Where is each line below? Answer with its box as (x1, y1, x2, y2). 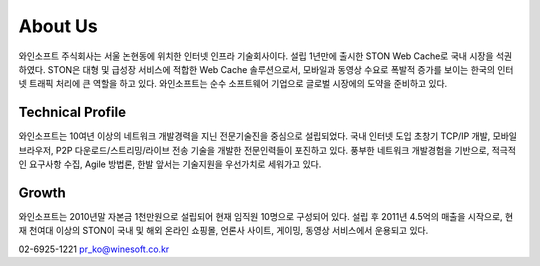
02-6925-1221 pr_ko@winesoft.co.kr (18, 243, 170, 255)
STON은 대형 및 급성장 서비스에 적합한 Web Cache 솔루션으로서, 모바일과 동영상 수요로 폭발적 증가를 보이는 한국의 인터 (47, 63, 514, 75)
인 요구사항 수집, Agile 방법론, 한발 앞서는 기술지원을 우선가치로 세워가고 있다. (18, 158, 322, 170)
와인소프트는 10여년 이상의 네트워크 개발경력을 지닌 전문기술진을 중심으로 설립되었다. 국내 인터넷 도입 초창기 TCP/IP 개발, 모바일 (18, 130, 517, 142)
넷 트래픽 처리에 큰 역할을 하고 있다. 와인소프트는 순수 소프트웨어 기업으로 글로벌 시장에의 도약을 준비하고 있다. (18, 78, 448, 90)
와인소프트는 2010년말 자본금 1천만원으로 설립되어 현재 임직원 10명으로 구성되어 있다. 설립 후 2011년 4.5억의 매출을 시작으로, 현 (18, 210, 514, 222)
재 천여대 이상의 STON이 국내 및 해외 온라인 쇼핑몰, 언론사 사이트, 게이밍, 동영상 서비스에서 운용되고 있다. (18, 225, 429, 237)
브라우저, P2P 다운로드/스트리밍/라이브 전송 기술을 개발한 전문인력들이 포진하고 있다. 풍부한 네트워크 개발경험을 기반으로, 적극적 (18, 144, 517, 156)
